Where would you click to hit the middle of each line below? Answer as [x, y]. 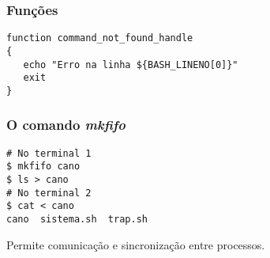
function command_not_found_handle [100, 38]
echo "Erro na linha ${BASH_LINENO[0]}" [131, 64]
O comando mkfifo [66, 125]
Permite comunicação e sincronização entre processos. [136, 244]
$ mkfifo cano [43, 167]
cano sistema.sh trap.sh [77, 219]
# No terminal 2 [49, 193]
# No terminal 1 [49, 153]
